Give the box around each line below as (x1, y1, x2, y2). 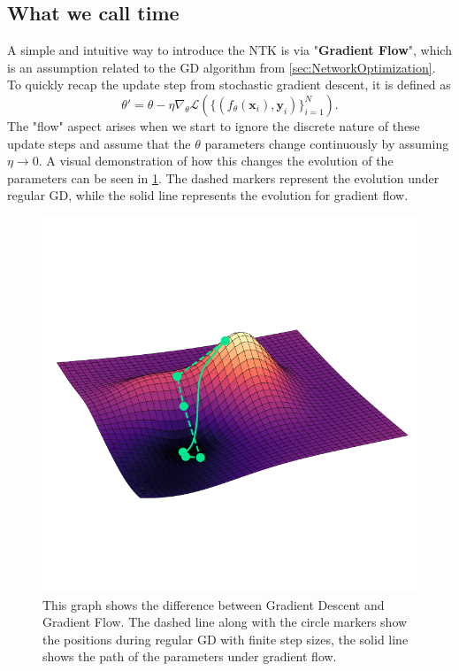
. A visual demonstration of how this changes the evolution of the (38, 151, 394, 170)
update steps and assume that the (7, 134, 191, 152)
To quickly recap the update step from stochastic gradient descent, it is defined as (7, 75, 451, 94)
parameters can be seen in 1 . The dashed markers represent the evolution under (7, 168, 440, 187)
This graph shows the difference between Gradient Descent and (42, 595, 385, 613)
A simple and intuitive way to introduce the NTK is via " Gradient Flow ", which (7, 41, 452, 59)
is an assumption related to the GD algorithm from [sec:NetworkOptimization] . (7, 58, 436, 76)
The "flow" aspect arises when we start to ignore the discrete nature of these (7, 116, 420, 135)
